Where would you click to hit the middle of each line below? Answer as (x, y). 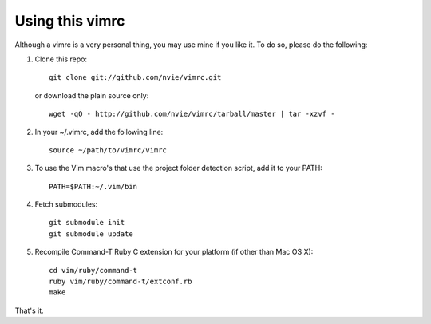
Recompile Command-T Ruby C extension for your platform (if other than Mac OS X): (174, 252)
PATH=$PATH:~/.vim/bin (93, 186)
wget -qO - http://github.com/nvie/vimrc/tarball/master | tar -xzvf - (192, 114)
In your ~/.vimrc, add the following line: (99, 132)
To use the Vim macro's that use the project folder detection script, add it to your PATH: (178, 168)
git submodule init (87, 223)
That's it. (29, 310)
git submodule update (91, 234)
